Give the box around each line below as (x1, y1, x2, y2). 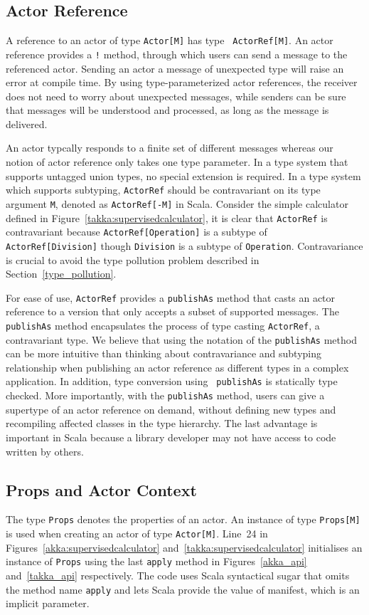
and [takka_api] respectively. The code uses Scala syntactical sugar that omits (6, 567, 350, 582)
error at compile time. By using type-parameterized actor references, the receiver (6, 75, 358, 90)
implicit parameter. (6, 596, 90, 611)
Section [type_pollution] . (6, 266, 117, 281)
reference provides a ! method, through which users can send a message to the (6, 46, 348, 61)
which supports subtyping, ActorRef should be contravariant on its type (6, 182, 321, 197)
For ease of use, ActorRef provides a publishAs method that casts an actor (6, 290, 336, 305)
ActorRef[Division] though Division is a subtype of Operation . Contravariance (6, 238, 363, 253)
